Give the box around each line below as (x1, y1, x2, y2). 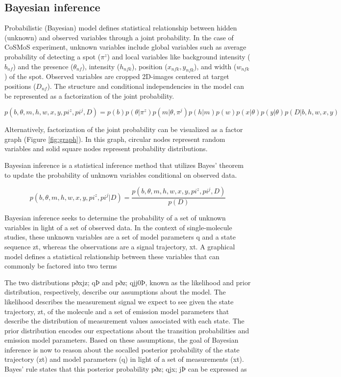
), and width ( (194, 61, 237, 71)
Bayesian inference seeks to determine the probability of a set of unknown (4, 213, 226, 223)
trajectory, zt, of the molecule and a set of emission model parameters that (4, 306, 229, 316)
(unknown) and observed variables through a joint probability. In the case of (4, 32, 234, 42)
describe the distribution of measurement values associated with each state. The (4, 316, 244, 326)
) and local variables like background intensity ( (107, 51, 250, 61)
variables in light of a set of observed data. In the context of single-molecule (4, 222, 232, 232)
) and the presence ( (13, 61, 73, 71)
